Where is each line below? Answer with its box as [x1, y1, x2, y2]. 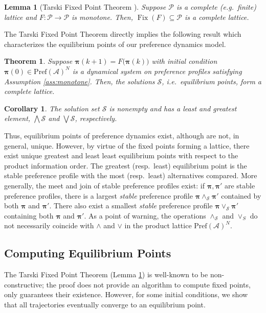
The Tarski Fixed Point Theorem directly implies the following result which [4, 29, 241, 39]
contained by [221, 190, 261, 201]
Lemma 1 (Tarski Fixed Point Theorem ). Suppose [4, 2, 166, 12]
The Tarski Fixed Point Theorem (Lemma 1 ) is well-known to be [4, 269, 208, 280]
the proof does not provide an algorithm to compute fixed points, [46, 279, 251, 290]
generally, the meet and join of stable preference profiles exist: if [4, 180, 205, 190]
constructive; [4, 279, 44, 290]
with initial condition [151, 56, 217, 66]
